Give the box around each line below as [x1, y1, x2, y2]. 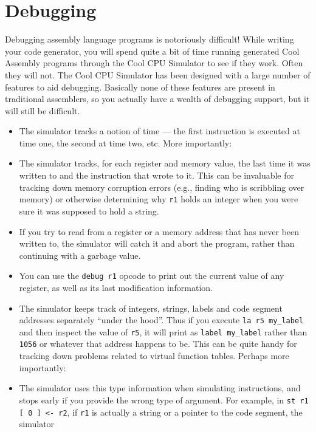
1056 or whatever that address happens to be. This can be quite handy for [19, 337, 297, 350]
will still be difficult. [5, 104, 80, 117]
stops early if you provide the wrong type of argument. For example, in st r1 [19, 393, 309, 406]
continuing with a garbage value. [19, 249, 141, 261]
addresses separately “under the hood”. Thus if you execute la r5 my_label [19, 314, 304, 326]
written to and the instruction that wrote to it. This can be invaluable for [19, 169, 295, 182]
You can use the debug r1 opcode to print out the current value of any [19, 269, 284, 282]
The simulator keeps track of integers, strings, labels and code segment [19, 301, 283, 314]
